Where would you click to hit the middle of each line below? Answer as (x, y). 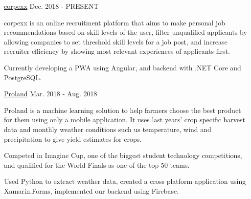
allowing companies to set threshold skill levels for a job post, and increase (116, 41)
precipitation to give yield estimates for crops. (73, 139)
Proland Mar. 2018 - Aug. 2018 (51, 94)
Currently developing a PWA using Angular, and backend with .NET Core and (123, 67)
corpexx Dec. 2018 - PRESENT (51, 6)
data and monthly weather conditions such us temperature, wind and (108, 129)
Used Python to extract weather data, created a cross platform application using (125, 181)
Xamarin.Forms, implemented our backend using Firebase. (91, 190)
